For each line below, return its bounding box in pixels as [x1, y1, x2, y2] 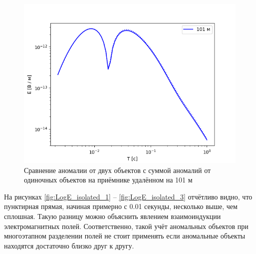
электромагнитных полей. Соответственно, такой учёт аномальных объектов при [4, 220, 249, 231]
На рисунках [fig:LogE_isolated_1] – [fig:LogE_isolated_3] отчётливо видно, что [4, 191, 253, 201]
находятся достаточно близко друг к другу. [4, 240, 134, 250]
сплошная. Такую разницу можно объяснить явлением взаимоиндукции [4, 210, 221, 221]
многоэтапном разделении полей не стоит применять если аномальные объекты [4, 230, 246, 241]
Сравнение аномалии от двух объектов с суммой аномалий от [24, 164, 211, 175]
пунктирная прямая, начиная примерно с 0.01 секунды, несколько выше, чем [4, 201, 238, 211]
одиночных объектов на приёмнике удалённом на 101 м [24, 174, 193, 185]
